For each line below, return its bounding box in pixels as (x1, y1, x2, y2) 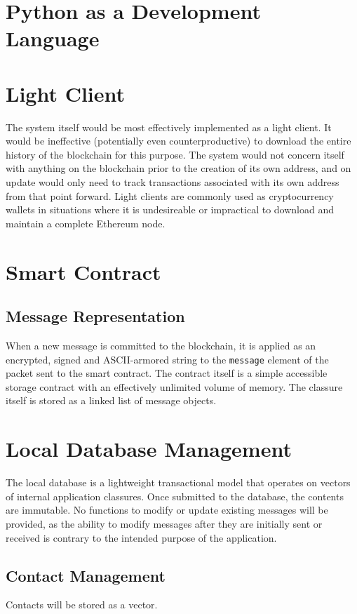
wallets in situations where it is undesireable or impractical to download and (6, 202, 334, 217)
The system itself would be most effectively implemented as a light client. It (6, 119, 332, 134)
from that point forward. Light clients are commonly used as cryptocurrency (6, 188, 334, 203)
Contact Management (6, 564, 166, 586)
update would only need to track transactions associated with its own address (6, 175, 339, 189)
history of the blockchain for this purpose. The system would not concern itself (6, 147, 344, 161)
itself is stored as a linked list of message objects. (6, 393, 217, 408)
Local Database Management (6, 434, 292, 463)
